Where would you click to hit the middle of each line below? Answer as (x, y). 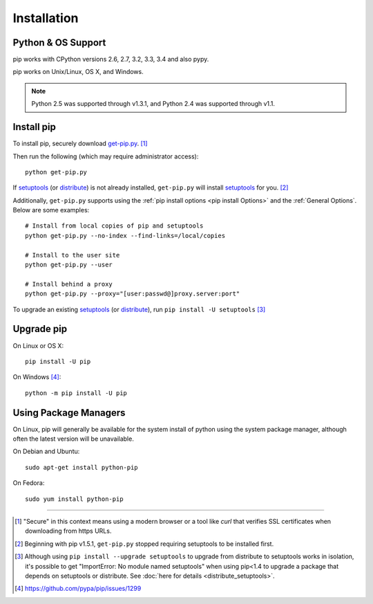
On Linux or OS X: (38, 345)
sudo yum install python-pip (74, 499)
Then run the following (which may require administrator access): (106, 156)
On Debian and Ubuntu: (46, 451)
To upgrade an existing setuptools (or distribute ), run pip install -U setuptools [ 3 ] (139, 309)
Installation (46, 18)
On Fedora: (29, 483)
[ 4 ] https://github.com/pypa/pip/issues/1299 (78, 589)
